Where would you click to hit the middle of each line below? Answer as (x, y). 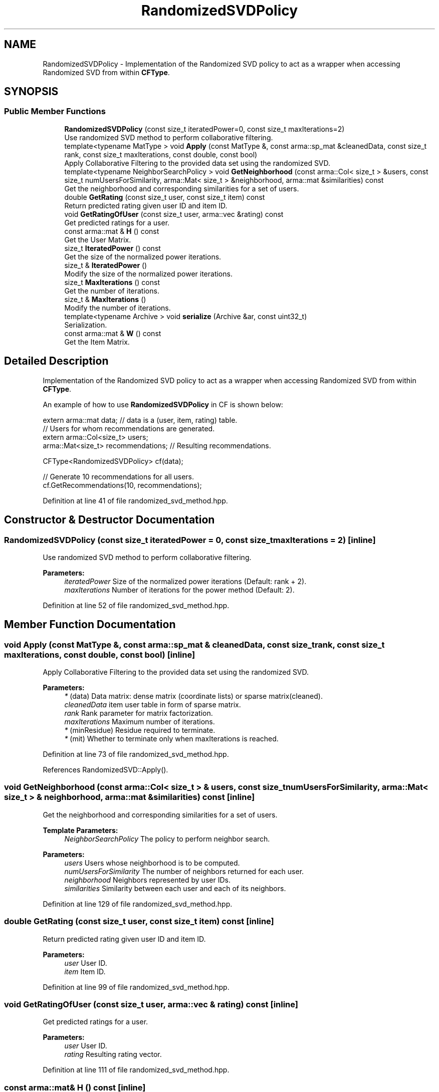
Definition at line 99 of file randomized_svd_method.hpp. (136, 987)
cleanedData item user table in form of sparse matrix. (153, 705)
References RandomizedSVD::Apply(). (105, 770)
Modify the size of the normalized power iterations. (148, 274)
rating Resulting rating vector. (113, 1054)
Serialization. (86, 325)
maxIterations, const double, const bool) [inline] (100, 654)
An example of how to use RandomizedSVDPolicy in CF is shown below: (163, 404)
